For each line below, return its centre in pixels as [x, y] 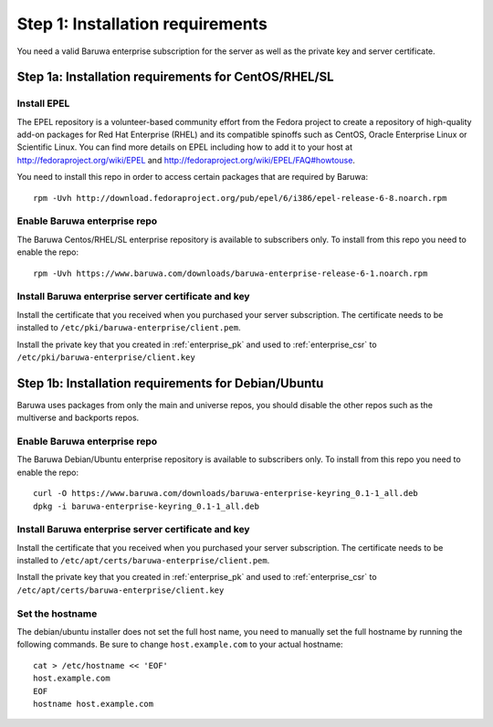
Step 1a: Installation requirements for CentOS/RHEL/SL [175, 77]
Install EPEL [43, 103]
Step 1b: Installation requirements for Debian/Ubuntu [170, 383]
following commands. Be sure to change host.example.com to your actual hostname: [180, 645]
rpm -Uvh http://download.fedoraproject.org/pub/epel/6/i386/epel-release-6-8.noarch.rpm [240, 198]
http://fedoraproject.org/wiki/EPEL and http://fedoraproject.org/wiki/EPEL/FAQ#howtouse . [186, 160]
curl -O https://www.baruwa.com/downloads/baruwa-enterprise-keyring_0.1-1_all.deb [226, 494]
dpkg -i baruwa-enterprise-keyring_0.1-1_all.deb [147, 506]
